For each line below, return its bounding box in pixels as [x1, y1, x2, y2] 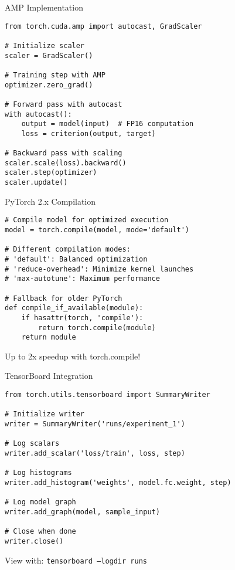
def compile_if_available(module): [5, 304, 144, 313]
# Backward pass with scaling [5, 149, 122, 158]
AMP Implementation [5, 1, 83, 13]
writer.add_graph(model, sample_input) [5, 507, 160, 516]
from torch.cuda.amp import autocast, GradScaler [5, 22, 202, 30]
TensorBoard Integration [5, 369, 93, 382]
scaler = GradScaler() [5, 51, 93, 60]
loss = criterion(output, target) [21, 129, 156, 138]
